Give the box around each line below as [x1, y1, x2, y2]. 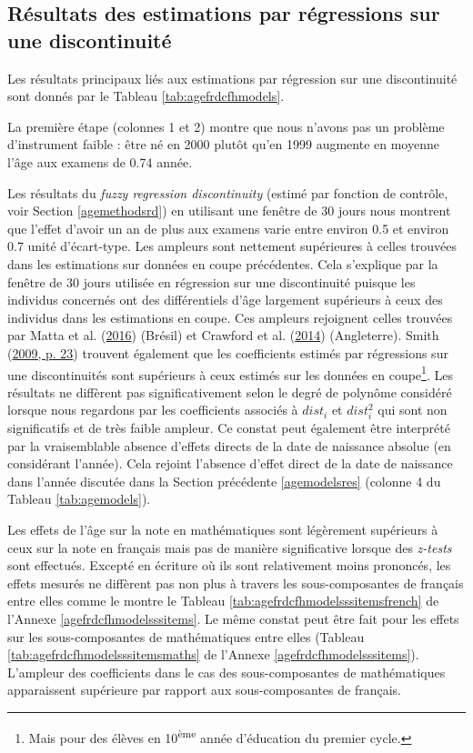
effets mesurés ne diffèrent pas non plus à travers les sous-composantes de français [7, 573, 464, 592]
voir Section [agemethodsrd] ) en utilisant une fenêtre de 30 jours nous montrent [7, 201, 451, 220]
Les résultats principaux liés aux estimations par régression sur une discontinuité [7, 68, 458, 87]
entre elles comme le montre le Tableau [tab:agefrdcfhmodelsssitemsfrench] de [7, 591, 439, 610]
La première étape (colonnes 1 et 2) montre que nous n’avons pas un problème [7, 116, 445, 136]
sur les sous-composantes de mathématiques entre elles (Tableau [7, 627, 365, 646]
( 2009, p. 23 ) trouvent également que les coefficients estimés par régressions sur [7, 343, 448, 362]
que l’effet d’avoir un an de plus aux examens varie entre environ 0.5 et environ [7, 218, 449, 237]
